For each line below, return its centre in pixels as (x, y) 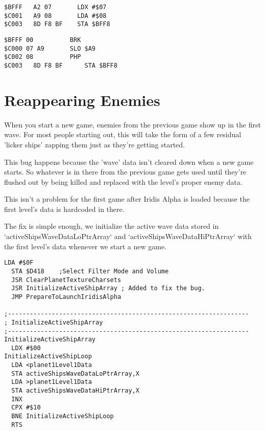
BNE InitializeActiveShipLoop (63, 416)
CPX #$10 (26, 408)
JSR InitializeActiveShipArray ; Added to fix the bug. (108, 288)
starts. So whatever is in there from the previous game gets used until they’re (125, 172)
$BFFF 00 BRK (43, 40)
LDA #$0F (19, 263)
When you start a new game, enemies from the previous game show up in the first (132, 124)
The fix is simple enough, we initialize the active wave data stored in (112, 226)
